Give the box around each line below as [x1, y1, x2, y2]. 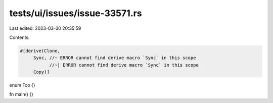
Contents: [9, 34, 30, 40]
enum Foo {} [9, 82, 35, 88]
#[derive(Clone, [20, 48, 61, 54]
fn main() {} [9, 91, 34, 97]
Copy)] [33, 69, 50, 75]
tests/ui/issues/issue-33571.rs [9, 8, 142, 19]
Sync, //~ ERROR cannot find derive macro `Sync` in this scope [33, 55, 196, 61]
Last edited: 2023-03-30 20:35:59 [9, 25, 81, 31]
